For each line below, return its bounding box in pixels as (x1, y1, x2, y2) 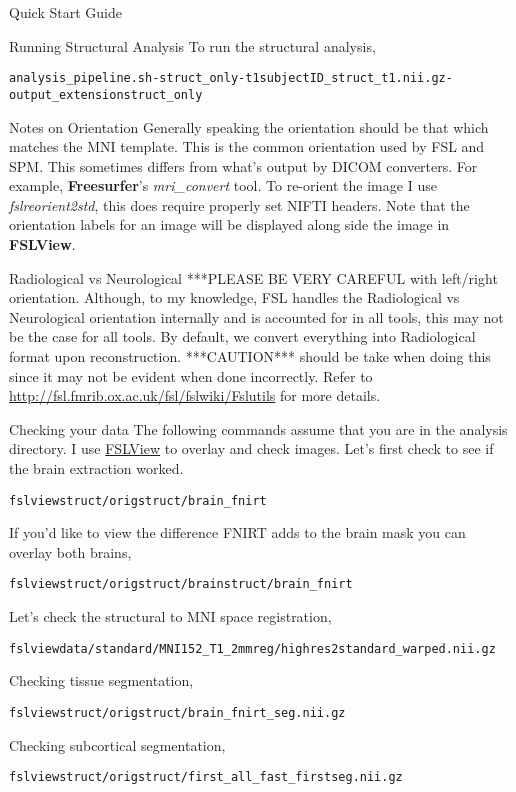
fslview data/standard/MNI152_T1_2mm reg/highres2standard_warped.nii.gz (9, 641, 496, 656)
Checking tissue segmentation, (9, 670, 194, 691)
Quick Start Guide (9, 2, 122, 22)
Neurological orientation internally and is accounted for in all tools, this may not (9, 306, 504, 327)
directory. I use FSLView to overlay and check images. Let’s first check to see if (9, 438, 494, 459)
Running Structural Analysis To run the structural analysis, (9, 35, 376, 56)
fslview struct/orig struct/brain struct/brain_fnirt (9, 577, 353, 592)
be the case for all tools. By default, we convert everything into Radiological (9, 326, 476, 347)
